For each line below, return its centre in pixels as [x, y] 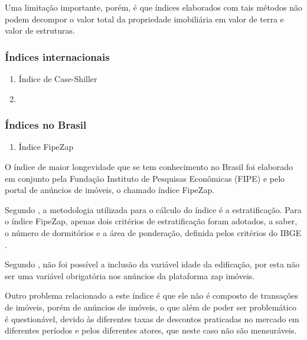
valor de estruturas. [40, 30]
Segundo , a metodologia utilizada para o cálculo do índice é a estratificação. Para [153, 209]
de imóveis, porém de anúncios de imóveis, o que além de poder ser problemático [151, 307]
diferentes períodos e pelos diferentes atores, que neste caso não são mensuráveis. [151, 330]
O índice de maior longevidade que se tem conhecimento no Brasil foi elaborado [149, 166]
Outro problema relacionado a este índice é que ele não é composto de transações [152, 295]
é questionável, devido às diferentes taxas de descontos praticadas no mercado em [152, 318]
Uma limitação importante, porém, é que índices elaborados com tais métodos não [153, 7]
